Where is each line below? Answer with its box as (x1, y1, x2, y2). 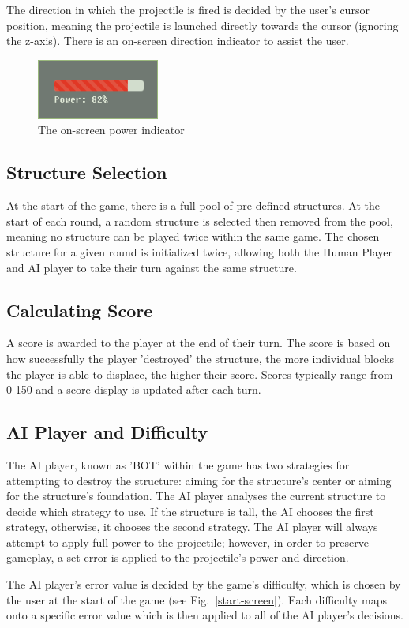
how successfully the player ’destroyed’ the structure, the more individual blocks (6, 350, 395, 366)
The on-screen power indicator (38, 121, 185, 138)
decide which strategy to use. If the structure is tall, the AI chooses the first (6, 503, 374, 519)
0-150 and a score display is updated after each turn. (6, 381, 261, 398)
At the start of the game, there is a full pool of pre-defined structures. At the (6, 197, 380, 214)
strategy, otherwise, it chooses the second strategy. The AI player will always (6, 518, 378, 535)
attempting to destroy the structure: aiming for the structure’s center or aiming (6, 472, 392, 488)
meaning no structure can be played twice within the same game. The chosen (6, 228, 380, 245)
